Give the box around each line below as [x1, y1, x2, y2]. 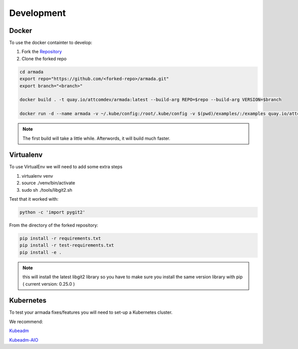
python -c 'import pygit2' [19, 210, 85, 215]
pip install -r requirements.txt [19, 235, 101, 241]
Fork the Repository [21, 49, 62, 55]
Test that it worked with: [9, 196, 59, 202]
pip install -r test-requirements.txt [19, 242, 114, 248]
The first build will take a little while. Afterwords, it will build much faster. [22, 135, 171, 141]
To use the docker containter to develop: [9, 40, 92, 46]
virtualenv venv [21, 173, 53, 179]
